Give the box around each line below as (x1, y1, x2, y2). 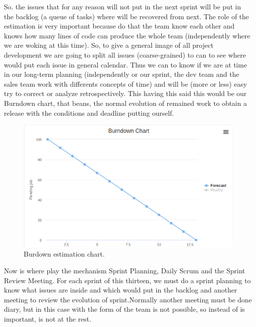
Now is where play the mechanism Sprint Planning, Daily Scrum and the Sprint (4, 265, 245, 275)
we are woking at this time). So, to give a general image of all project (4, 40, 214, 50)
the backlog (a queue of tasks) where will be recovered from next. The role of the (4, 11, 249, 21)
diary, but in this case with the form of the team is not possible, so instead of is (4, 304, 245, 314)
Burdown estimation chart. (24, 249, 105, 259)
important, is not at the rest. (4, 313, 91, 324)
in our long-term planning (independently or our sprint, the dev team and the (4, 69, 239, 79)
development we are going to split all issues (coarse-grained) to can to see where (4, 49, 246, 60)
